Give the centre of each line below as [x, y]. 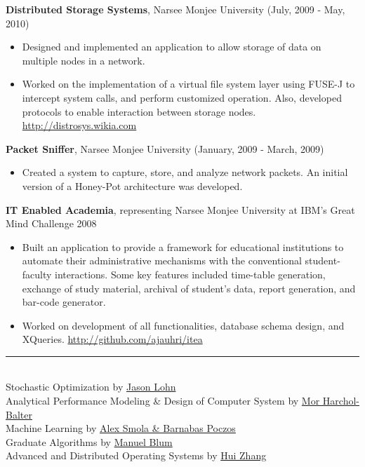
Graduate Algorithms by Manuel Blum [89, 441]
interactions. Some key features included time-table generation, [190, 274]
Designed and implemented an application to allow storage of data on [172, 47]
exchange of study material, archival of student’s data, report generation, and [189, 288]
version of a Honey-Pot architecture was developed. [132, 185]
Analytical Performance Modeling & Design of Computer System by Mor [163, 401]
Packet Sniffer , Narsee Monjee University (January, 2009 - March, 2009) [165, 148]
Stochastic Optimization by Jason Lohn [91, 387]
